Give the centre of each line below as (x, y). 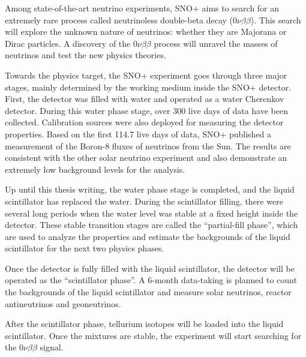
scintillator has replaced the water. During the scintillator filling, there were (144, 201)
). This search (276, 19)
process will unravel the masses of (216, 43)
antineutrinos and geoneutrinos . (63, 303)
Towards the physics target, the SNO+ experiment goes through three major (146, 75)
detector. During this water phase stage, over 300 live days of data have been (146, 110)
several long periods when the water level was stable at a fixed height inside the (151, 213)
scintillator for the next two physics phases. (85, 248)
